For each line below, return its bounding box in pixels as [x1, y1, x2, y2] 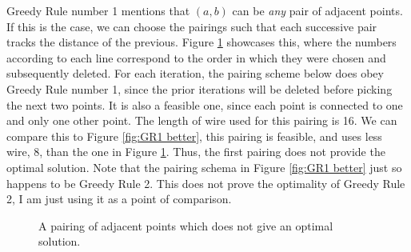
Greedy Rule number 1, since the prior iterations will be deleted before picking [6, 80, 393, 97]
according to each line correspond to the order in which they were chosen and [6, 49, 386, 66]
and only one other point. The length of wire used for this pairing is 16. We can [6, 112, 397, 129]
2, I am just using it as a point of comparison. [6, 190, 232, 207]
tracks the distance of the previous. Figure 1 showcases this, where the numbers [6, 34, 397, 50]
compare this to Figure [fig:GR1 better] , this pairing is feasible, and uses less [6, 127, 382, 144]
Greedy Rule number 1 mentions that [6, 2, 190, 18]
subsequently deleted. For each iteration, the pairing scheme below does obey [6, 65, 384, 82]
